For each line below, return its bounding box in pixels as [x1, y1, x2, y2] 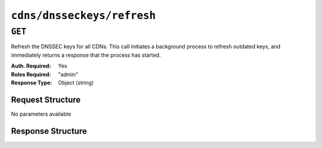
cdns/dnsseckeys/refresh [11, 9, 156, 22]
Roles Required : [11, 70, 51, 78]
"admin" [58, 70, 79, 78]
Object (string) [58, 79, 94, 86]
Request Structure [11, 94, 81, 104]
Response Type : [11, 79, 52, 86]
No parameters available [11, 110, 72, 118]
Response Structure [11, 126, 87, 136]
